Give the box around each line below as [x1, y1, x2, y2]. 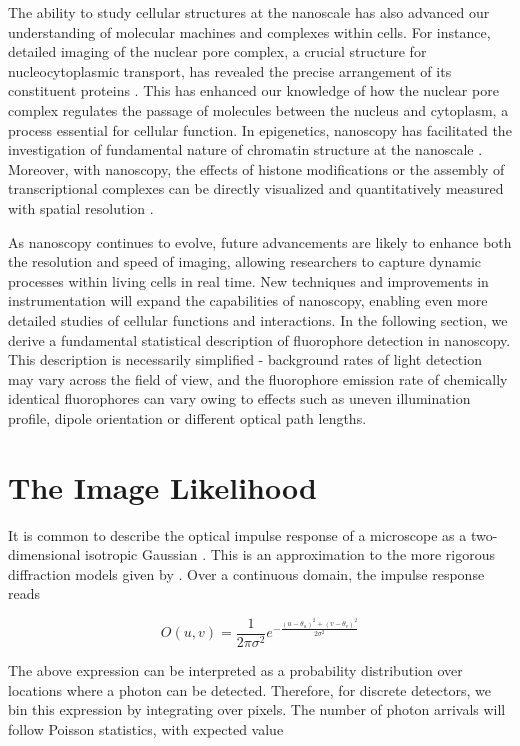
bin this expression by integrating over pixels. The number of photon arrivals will [8, 699, 506, 720]
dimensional [8, 544, 81, 565]
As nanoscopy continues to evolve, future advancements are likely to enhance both [8, 231, 512, 252]
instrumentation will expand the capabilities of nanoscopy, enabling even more [8, 290, 488, 311]
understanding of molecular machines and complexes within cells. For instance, [8, 21, 491, 42]
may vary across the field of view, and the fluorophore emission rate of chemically [8, 368, 508, 389]
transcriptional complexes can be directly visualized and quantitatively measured [8, 178, 504, 199]
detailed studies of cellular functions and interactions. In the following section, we [8, 309, 508, 330]
